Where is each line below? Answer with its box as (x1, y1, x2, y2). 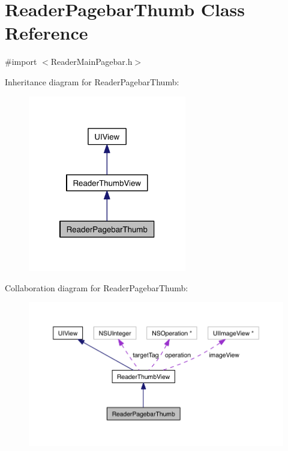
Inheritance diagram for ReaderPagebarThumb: (5, 75, 179, 88)
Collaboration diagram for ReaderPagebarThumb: (5, 281, 188, 294)
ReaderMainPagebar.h (50, 55, 133, 68)
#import (5, 55, 37, 68)
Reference (5, 20, 88, 45)
